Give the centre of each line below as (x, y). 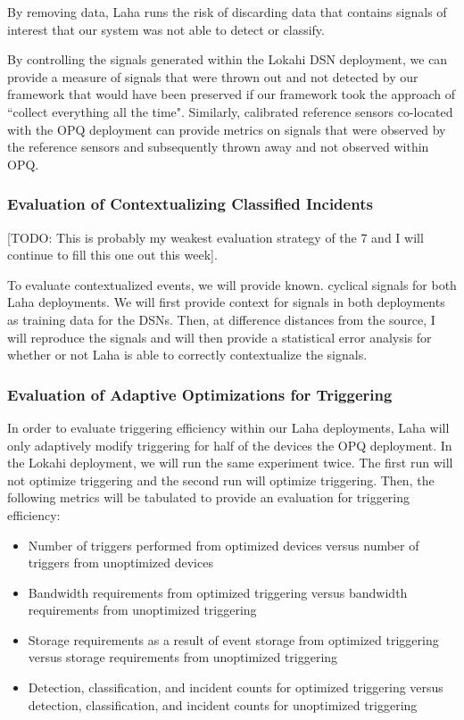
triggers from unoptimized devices (120, 563)
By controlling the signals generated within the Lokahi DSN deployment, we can (228, 59)
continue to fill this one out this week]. (112, 255)
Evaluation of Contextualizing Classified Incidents (190, 204)
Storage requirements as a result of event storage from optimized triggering (233, 639)
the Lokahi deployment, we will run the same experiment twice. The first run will (230, 463)
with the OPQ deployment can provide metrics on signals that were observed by (227, 129)
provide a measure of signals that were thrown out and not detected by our (213, 76)
